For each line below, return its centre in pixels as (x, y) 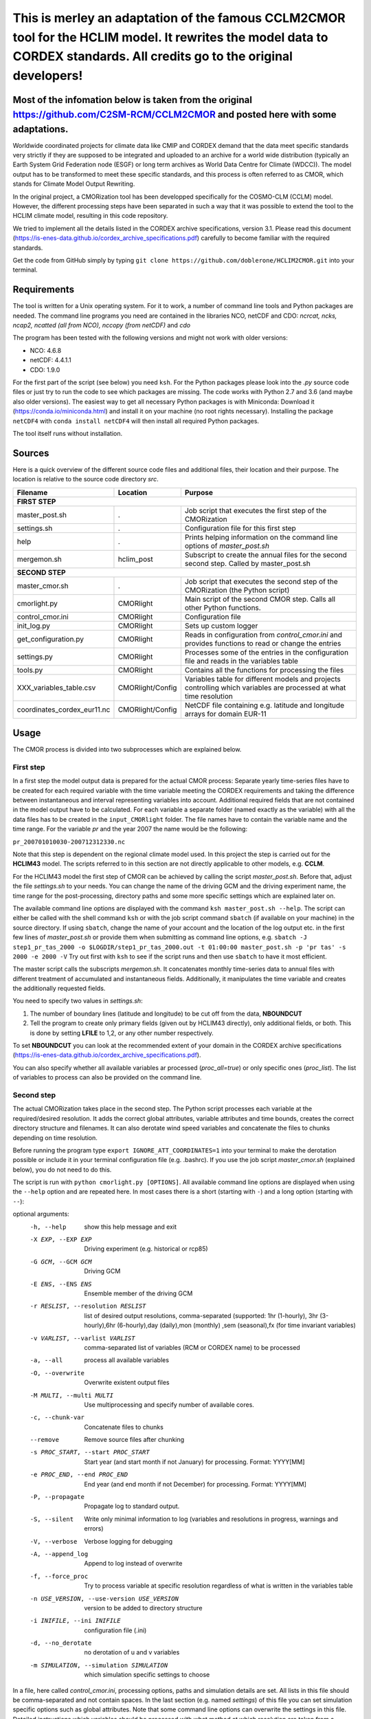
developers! (48, 76)
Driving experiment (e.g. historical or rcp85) (146, 1249)
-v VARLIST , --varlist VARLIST (82, 1338)
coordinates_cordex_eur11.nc (64, 710)
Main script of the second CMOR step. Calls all (260, 599)
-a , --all (46, 1360)
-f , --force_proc (59, 1576)
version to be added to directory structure (143, 1608)
